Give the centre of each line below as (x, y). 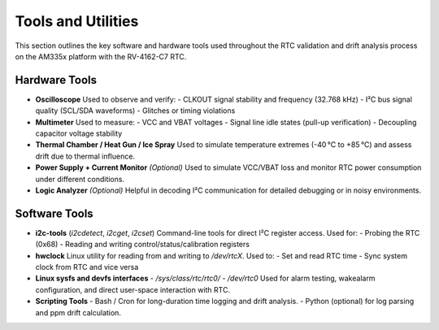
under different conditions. (80, 179)
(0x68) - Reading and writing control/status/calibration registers (142, 245)
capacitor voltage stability (79, 133)
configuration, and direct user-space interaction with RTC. (133, 289)
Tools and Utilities (77, 21)
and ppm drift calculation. (78, 312)
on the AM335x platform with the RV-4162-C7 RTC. (101, 56)
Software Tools (54, 213)
